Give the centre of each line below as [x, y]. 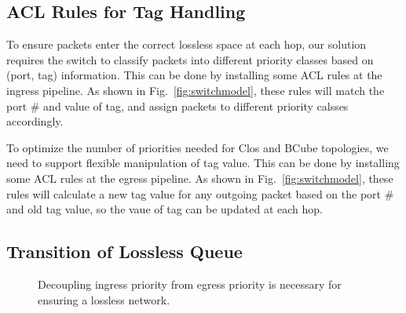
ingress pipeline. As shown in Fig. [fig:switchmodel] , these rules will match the [196, 90]
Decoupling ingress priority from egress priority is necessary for [190, 284]
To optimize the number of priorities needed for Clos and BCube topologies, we [198, 147]
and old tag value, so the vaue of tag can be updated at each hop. [165, 209]
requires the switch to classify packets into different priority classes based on [190, 59]
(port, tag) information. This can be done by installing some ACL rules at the [194, 75]
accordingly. [35, 121]
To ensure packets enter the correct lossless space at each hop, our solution [187, 44]
